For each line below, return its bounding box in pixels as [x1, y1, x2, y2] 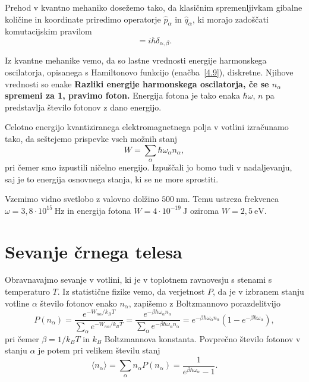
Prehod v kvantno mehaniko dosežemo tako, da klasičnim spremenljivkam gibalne [5, 1, 302, 13]
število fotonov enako [40, 296, 117, 309]
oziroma [190, 204, 219, 216]
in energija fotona [67, 204, 131, 216]
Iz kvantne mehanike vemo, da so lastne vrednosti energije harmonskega [5, 54, 267, 67]
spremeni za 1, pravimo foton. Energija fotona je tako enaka [5, 89, 240, 102]
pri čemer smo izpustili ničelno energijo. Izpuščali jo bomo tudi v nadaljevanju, [5, 160, 292, 173]
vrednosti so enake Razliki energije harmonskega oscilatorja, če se [5, 77, 269, 90]
